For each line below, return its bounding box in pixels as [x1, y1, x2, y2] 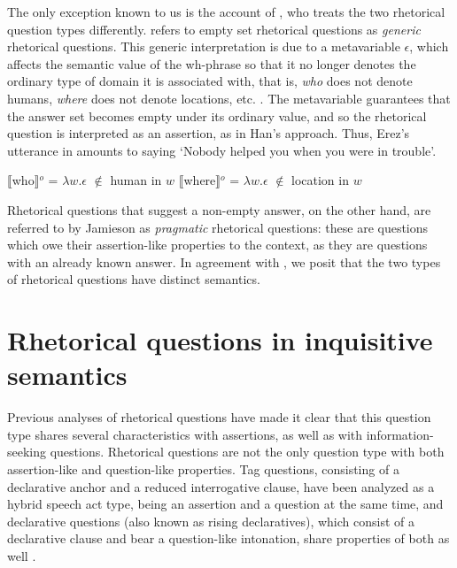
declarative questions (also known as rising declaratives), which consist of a [7, 511, 414, 530]
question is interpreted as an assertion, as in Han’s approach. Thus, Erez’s [7, 124, 410, 142]
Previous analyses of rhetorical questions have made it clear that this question [7, 408, 431, 426]
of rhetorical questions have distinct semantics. [7, 270, 260, 288]
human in [110, 171, 162, 189]
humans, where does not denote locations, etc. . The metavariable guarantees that [7, 88, 451, 107]
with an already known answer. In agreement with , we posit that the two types [7, 252, 441, 271]
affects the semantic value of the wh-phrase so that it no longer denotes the [7, 54, 416, 73]
